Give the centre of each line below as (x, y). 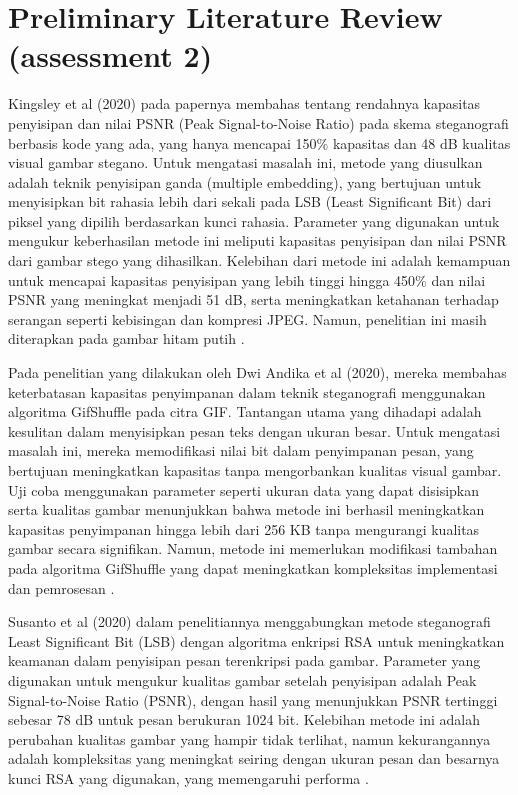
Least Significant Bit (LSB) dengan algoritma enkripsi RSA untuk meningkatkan (256, 640)
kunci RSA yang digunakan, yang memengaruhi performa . (188, 777)
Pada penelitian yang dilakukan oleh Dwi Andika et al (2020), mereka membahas (257, 372)
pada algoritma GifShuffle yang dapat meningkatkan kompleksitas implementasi (253, 567)
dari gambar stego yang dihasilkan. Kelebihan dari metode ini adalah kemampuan (259, 260)
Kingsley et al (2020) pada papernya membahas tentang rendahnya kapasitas (244, 103)
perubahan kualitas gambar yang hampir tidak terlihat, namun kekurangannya (249, 738)
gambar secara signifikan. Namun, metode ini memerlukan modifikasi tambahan (253, 548)
